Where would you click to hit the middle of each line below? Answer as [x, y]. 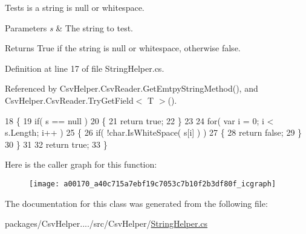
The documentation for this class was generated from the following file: [136, 203]
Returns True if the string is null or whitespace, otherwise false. [123, 48]
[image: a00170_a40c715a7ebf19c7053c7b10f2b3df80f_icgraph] [153, 184]
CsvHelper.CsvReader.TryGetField [69, 100]
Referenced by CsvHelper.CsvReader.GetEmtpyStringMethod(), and [132, 88]
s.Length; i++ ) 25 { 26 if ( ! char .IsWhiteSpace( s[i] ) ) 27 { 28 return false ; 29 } [154, 132]
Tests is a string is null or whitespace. [75, 7]
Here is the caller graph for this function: [81, 164]
